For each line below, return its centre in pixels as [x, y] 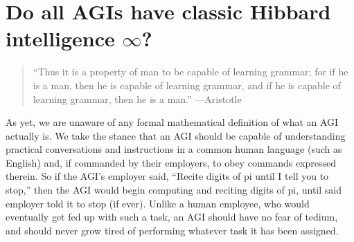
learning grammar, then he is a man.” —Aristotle [137, 99]
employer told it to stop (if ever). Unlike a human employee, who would [158, 203]
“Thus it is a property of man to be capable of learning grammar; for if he [191, 72]
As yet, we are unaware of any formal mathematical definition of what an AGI [172, 122]
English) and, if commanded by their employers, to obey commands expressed [171, 162]
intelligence [60, 38]
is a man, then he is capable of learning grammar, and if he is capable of [187, 85]
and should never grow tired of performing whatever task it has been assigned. [172, 230]
